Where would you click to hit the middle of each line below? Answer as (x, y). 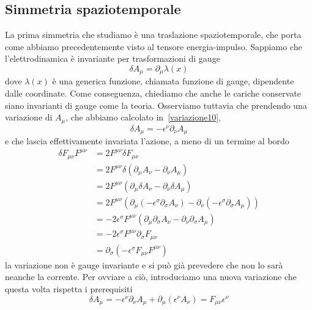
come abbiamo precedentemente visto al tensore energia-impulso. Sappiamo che (154, 46)
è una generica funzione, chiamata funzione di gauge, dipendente (173, 81)
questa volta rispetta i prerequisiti (69, 289)
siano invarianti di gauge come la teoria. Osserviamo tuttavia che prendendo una (156, 105)
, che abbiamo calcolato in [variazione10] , (143, 117)
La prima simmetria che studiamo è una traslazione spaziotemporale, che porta (153, 35)
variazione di (29, 117)
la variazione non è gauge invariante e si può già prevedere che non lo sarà (144, 264)
